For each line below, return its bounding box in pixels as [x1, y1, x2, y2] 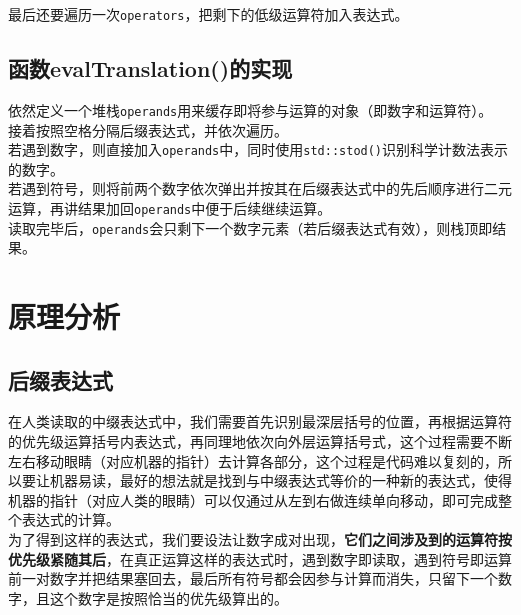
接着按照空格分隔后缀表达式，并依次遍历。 [8, 119, 288, 140]
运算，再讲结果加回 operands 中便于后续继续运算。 [8, 197, 332, 218]
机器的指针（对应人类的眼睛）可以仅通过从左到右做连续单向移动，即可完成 [8, 489, 498, 510]
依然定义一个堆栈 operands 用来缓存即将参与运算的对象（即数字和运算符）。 [8, 99, 493, 120]
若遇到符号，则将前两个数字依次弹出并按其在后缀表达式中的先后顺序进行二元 [8, 178, 512, 199]
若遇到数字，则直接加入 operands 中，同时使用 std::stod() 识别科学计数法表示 [8, 139, 509, 160]
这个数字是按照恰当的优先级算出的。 [49, 587, 288, 608]
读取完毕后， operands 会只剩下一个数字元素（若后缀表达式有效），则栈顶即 [8, 217, 493, 238]
